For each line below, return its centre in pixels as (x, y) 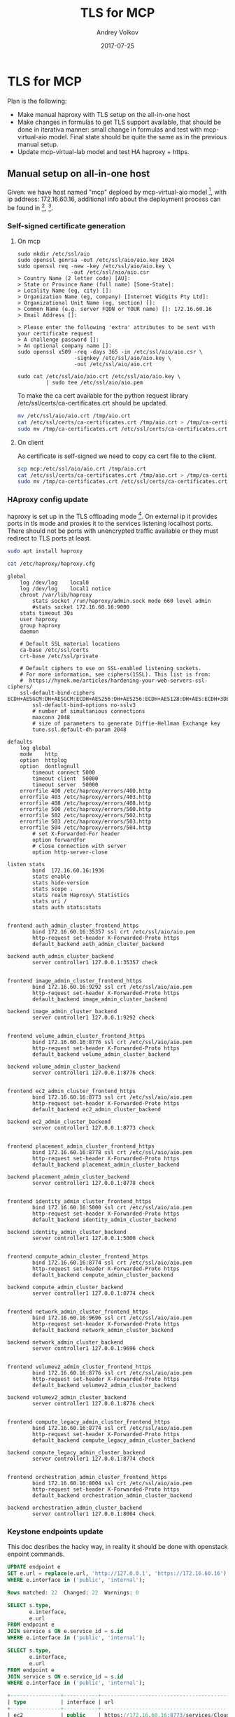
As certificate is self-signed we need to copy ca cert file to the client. (117, 456)
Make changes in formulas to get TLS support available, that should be (119, 122)
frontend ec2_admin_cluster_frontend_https (72, 1091)
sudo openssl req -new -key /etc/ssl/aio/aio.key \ (94, 266)
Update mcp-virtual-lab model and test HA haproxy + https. (103, 151)
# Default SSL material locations (70, 644)
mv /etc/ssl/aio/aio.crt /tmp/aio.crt (74, 416)
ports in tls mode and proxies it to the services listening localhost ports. (110, 524)
